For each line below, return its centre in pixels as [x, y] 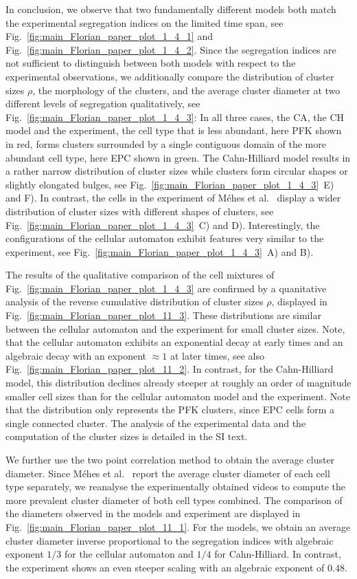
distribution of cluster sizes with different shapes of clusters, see [140, 211]
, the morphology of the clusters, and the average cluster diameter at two [186, 90]
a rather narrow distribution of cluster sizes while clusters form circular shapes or [177, 171]
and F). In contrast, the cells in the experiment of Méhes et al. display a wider [173, 198]
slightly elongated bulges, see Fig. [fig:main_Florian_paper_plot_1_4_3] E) [170, 184]
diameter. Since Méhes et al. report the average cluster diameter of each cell [168, 473]
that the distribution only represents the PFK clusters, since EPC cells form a [170, 409]
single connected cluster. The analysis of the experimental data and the [156, 423]
